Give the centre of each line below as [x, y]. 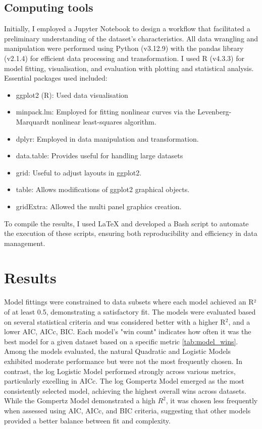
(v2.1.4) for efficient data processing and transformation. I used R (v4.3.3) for [124, 58]
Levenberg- [215, 112]
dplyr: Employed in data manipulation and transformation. [107, 138]
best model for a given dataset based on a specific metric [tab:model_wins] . [121, 341]
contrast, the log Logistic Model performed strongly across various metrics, [120, 371]
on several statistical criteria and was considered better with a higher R [115, 321]
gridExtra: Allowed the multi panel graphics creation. [99, 206]
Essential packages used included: [56, 78]
